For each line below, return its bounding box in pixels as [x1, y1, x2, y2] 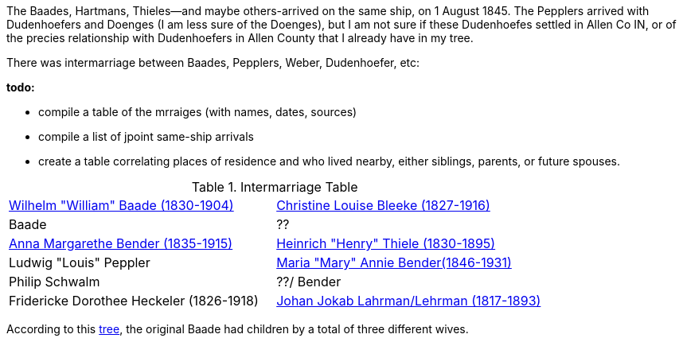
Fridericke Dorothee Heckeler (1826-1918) [9, 293, 259, 309]
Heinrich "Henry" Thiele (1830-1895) [276, 235, 496, 251]
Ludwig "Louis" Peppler [9, 255, 150, 270]
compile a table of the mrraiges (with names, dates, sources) [38, 105, 357, 119]
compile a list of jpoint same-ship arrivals [38, 130, 254, 143]
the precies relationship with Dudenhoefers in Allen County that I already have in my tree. [6, 31, 474, 45]
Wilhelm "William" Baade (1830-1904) [9, 197, 234, 213]
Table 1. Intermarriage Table [191, 179, 358, 195]
